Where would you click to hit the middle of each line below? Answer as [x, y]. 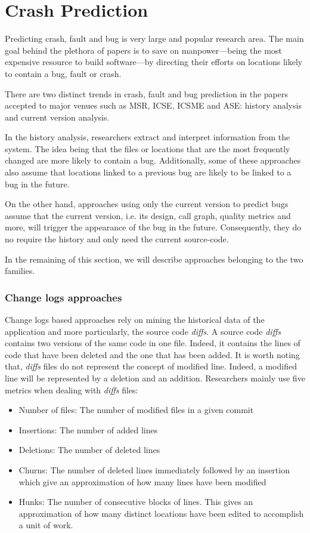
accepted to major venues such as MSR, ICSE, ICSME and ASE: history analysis [153, 105]
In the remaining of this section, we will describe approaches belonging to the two [154, 259]
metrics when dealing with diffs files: [72, 389]
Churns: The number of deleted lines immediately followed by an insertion [154, 469]
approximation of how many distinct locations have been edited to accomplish [161, 513]
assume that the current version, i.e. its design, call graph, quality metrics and [148, 215]
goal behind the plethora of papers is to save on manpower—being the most [143, 50]
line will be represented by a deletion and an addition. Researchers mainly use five [155, 378]
